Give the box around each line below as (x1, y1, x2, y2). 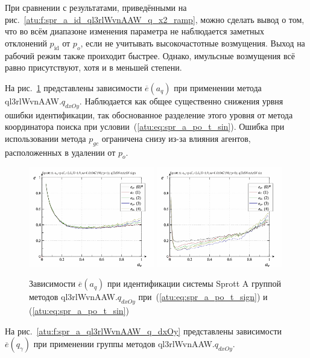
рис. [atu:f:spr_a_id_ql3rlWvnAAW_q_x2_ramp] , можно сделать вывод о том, (5, 13, 305, 25)
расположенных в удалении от (5, 145, 116, 158)
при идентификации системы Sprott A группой (107, 277, 282, 290)
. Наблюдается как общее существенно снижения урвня (79, 94, 283, 107)
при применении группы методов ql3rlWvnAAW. (33, 337, 215, 350)
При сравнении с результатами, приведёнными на (5, 1, 187, 13)
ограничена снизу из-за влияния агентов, (101, 132, 251, 144)
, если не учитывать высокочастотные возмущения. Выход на (80, 36, 305, 49)
